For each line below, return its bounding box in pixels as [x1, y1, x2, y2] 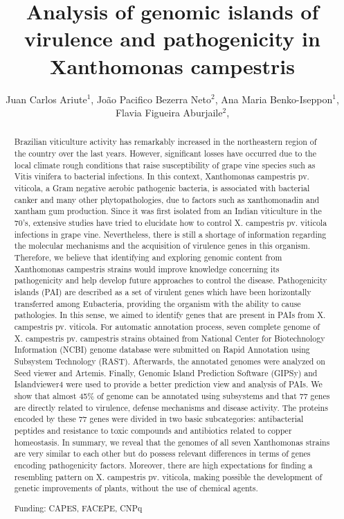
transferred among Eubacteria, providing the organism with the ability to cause [14, 297, 301, 309]
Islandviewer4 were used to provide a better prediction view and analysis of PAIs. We [14, 378, 323, 390]
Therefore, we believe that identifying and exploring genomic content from [14, 252, 282, 263]
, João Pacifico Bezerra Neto [91, 91, 212, 106]
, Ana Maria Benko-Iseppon [215, 91, 333, 106]
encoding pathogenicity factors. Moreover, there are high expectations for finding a [14, 459, 313, 470]
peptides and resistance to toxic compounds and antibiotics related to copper [14, 424, 292, 436]
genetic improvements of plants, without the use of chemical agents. [14, 482, 258, 494]
